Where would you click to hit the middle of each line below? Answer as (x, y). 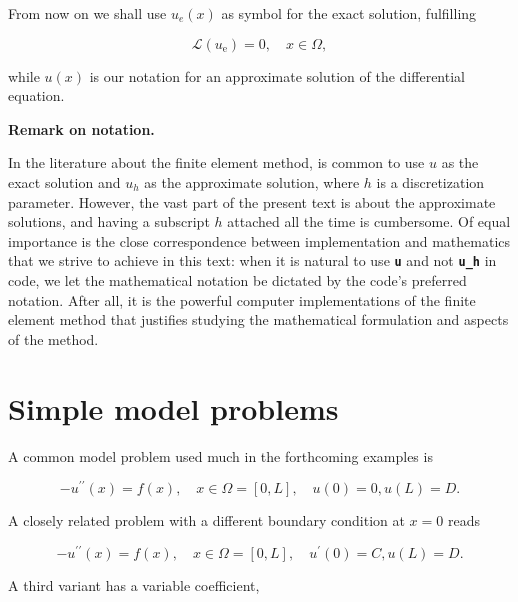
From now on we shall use (87, 13)
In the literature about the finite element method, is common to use (216, 162)
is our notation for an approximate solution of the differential (277, 75)
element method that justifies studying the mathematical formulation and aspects (258, 319)
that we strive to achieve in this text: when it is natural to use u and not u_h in (252, 260)
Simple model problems (173, 407)
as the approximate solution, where (252, 181)
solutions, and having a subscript (109, 221)
